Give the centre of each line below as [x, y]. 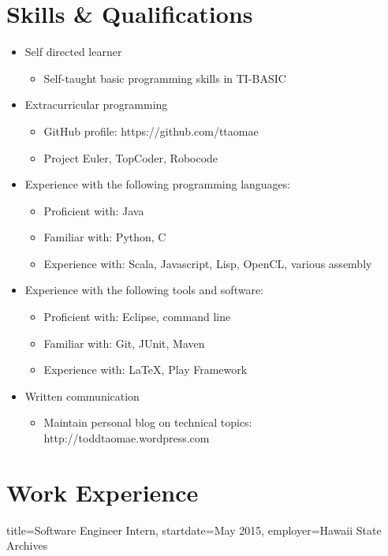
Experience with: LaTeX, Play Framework [145, 369]
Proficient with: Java [94, 210]
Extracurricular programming [96, 104]
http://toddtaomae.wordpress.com [127, 438]
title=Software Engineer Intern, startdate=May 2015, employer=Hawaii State [194, 530]
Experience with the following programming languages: [158, 184]
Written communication [82, 396]
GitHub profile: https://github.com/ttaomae [151, 131]
